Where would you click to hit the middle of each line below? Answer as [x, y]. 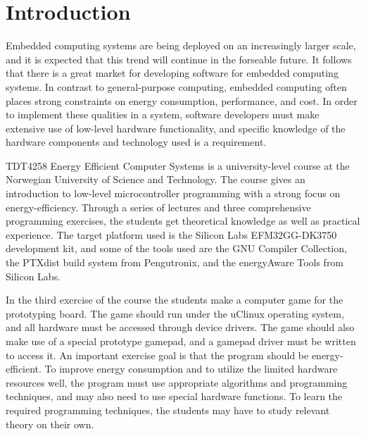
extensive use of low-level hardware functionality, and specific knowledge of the [176, 128]
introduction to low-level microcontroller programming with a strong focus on [173, 193]
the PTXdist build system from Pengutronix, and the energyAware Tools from [175, 262]
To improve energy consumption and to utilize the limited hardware [191, 369]
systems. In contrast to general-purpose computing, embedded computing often [176, 86]
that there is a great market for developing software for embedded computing [172, 73]
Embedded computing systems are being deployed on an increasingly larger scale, [181, 45]
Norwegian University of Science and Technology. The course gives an [156, 179]
